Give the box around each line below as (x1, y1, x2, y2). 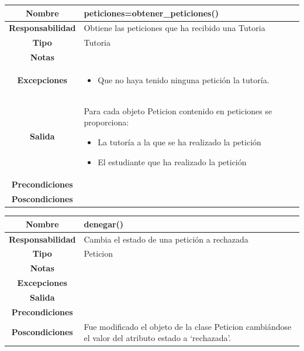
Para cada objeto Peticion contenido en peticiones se (84, 104, 272, 117)
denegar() (84, 217, 124, 230)
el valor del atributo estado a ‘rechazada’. (84, 332, 232, 344)
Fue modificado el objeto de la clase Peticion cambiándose (84, 320, 292, 332)
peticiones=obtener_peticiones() (84, 6, 219, 19)
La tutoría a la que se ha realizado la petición (98, 135, 261, 148)
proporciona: (84, 116, 129, 128)
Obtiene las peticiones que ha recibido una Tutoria (84, 22, 265, 34)
